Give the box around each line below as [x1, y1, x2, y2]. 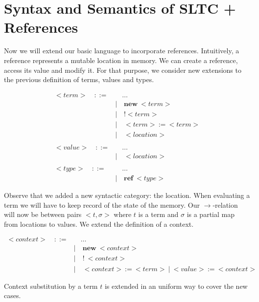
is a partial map [187, 209, 235, 219]
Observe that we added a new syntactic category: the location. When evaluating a [4, 190, 250, 200]
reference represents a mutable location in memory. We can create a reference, [4, 55, 238, 65]
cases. [4, 290, 21, 301]
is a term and [138, 209, 179, 219]
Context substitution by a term [4, 280, 98, 291]
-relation [212, 199, 238, 210]
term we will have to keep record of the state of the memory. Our [4, 199, 200, 210]
